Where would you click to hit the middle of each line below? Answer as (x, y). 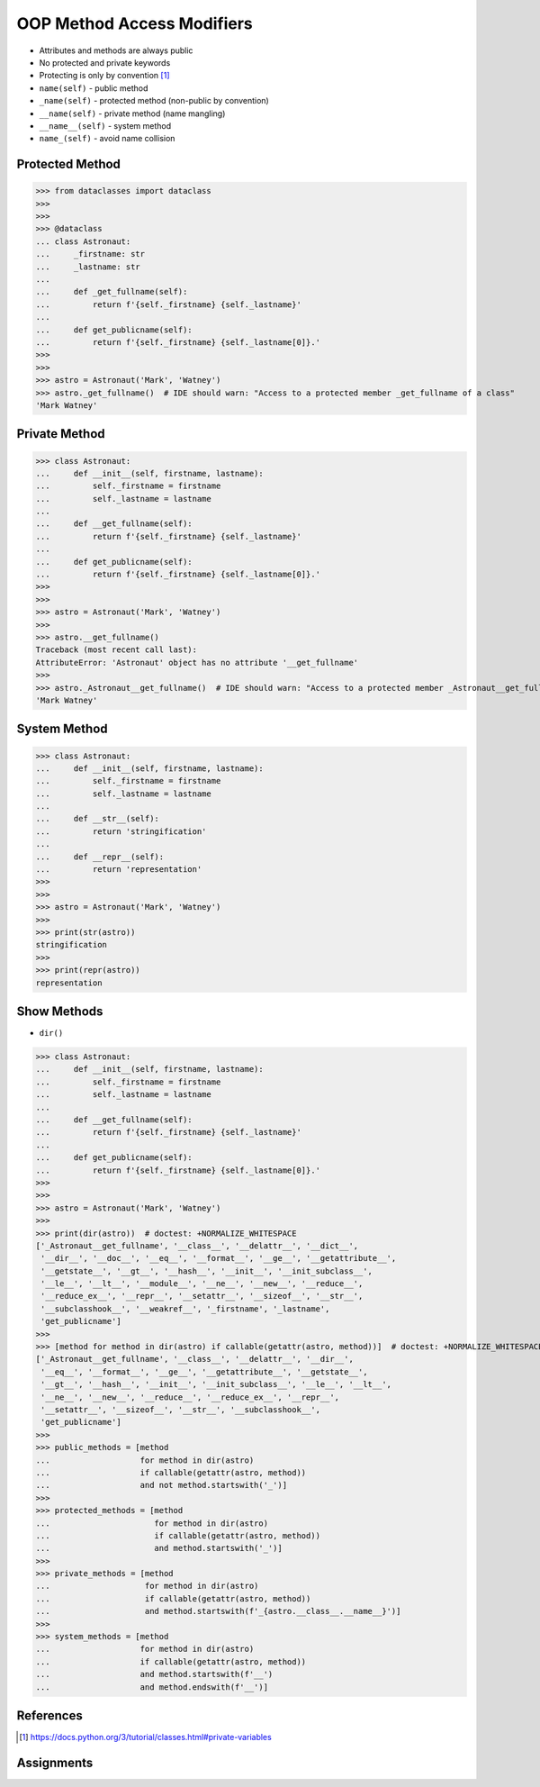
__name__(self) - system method (105, 125)
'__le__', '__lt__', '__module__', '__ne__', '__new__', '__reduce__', (202, 1284)
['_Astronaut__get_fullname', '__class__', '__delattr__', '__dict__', (197, 1246)
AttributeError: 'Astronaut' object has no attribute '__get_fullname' (197, 662)
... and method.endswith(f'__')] (152, 1687)
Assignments (55, 1762)
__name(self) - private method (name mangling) (132, 113)
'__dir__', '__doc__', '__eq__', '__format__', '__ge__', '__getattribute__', (219, 1258)
